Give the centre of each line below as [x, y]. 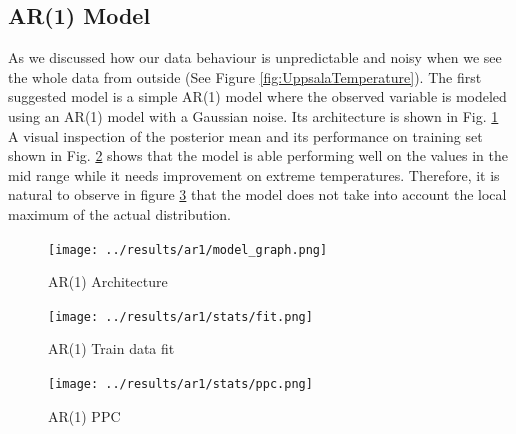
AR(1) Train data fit [111, 348]
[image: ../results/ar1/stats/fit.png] [180, 316]
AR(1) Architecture [108, 281]
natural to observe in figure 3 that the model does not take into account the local [257, 194]
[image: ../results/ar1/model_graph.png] [188, 249]
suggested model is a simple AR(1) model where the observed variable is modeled [257, 96]
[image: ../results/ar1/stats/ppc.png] [180, 384]
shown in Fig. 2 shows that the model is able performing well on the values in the [258, 155]
